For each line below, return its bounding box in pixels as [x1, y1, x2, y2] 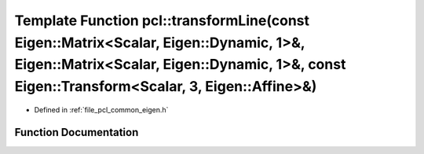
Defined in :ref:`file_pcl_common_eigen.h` [34, 104, 169, 114]
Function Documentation [14, 126, 139, 139]
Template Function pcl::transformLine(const [14, 12, 310, 29]
